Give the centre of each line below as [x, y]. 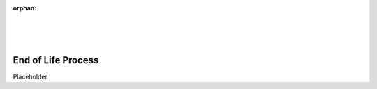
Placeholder [30, 77]
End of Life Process [56, 60]
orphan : [25, 8]
